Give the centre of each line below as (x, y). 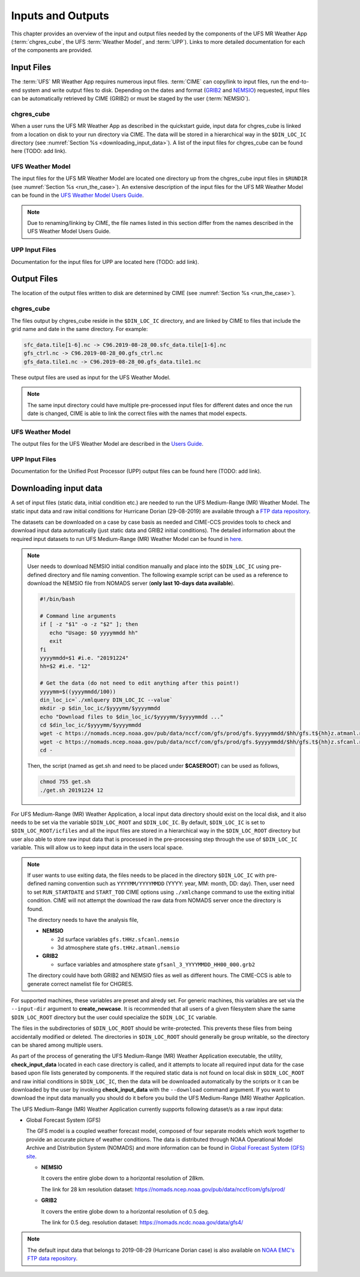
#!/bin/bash (57, 599)
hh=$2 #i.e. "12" (65, 666)
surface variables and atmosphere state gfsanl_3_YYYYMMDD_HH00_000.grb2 (156, 964)
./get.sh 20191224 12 (72, 790)
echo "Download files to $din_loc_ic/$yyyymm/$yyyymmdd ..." (132, 716)
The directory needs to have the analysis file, (83, 920)
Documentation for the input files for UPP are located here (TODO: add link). (105, 262)
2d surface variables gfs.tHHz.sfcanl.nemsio (118, 939)
